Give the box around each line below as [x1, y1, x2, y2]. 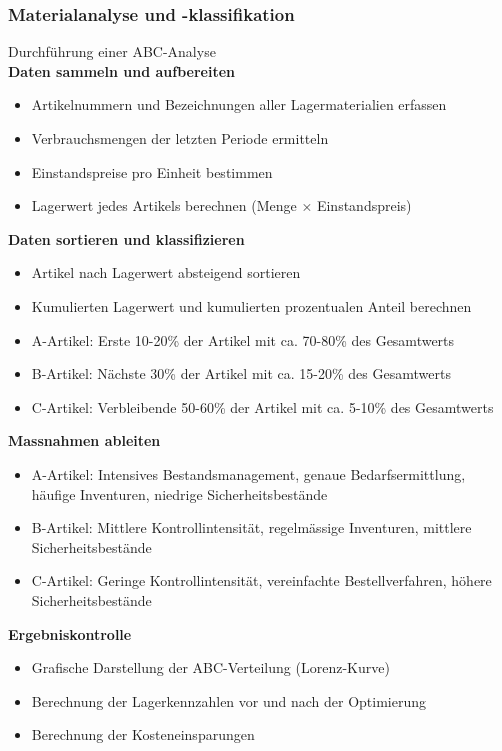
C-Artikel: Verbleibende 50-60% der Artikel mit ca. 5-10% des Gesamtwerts [31, 396, 494, 417]
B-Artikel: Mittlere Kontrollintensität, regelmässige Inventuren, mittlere [31, 517, 472, 538]
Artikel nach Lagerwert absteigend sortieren [31, 262, 301, 283]
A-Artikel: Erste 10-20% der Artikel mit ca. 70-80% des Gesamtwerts [31, 329, 455, 350]
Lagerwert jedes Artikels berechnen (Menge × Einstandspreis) [31, 195, 412, 216]
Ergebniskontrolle [8, 623, 132, 644]
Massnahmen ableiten [8, 430, 161, 451]
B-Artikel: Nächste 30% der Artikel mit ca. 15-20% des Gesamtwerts [31, 363, 451, 384]
